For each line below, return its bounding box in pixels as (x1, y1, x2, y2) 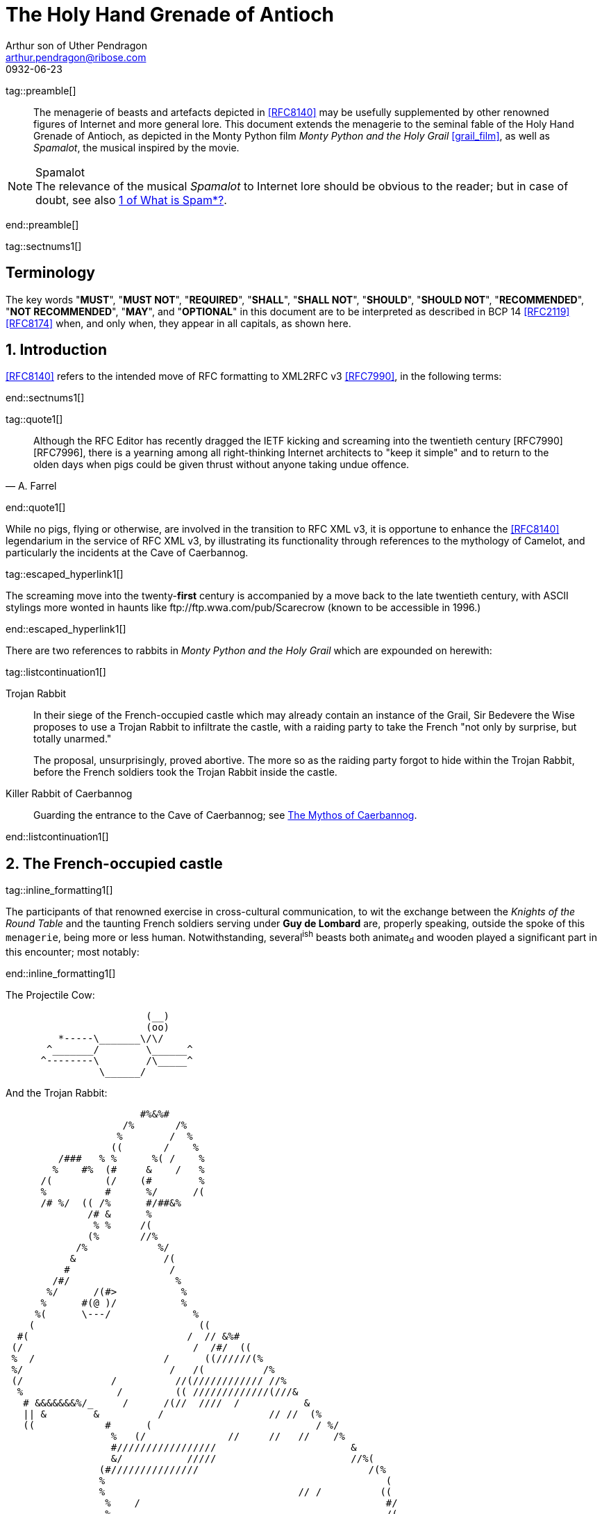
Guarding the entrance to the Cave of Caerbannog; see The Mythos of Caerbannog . (33, 809, 417, 822)
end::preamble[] (6, 218, 79, 231)
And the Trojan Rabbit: (6, 1086, 108, 1099)
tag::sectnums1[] (6, 240, 82, 252)
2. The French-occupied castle (6, 854, 223, 872)
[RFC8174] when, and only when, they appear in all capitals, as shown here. (6, 317, 351, 329)
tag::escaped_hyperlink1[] (6, 568, 124, 581)
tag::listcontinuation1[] (6, 666, 106, 679)
